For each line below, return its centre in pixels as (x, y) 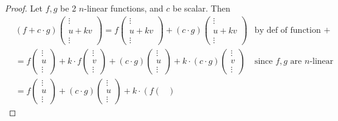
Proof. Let (24, 8)
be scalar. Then (202, 8)
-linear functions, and (124, 8)
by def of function (288, 30)
